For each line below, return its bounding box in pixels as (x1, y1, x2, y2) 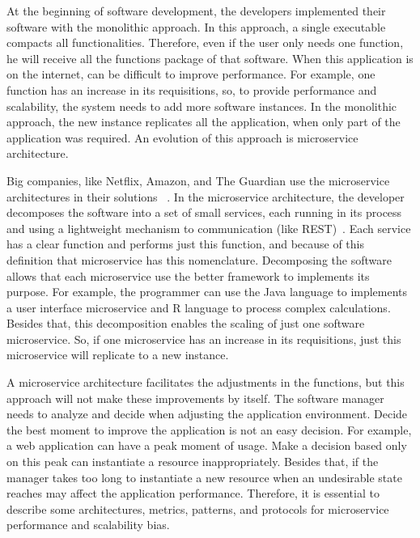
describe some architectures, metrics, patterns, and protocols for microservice (6, 500, 389, 517)
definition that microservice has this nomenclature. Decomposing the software (6, 251, 392, 268)
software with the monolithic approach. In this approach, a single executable (6, 18, 386, 35)
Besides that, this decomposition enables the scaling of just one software (6, 315, 365, 332)
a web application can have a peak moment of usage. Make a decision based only (6, 437, 407, 454)
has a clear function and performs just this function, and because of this (6, 235, 365, 252)
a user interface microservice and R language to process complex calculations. (6, 299, 391, 316)
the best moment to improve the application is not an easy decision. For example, (6, 421, 412, 438)
